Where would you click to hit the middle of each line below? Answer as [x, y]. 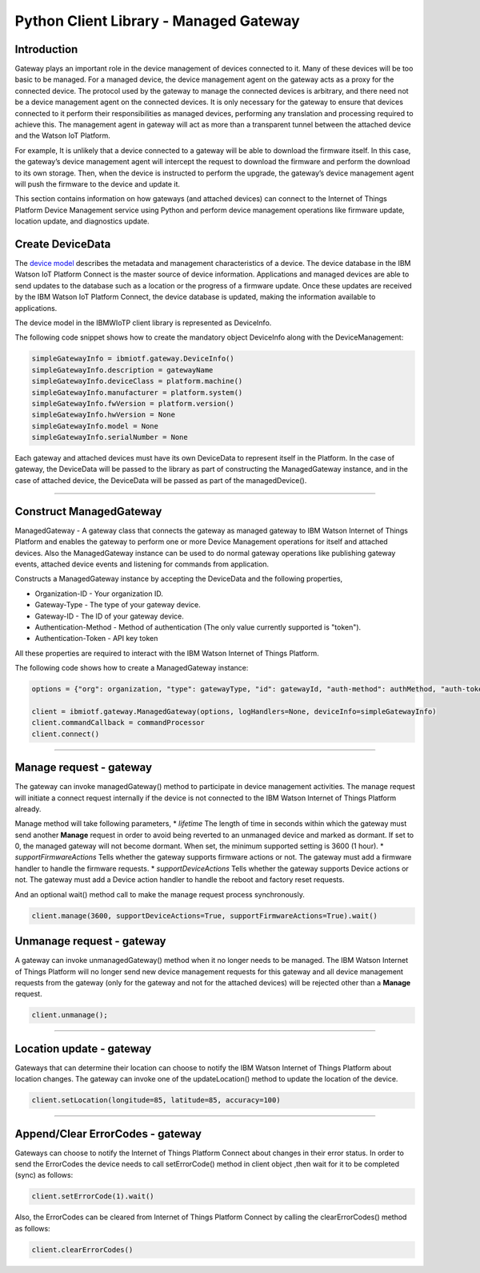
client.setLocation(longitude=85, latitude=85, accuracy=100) [156, 1100]
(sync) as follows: [44, 1175]
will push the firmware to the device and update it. [97, 183]
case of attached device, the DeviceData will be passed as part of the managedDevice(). [161, 480]
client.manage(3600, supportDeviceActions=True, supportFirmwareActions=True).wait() [204, 916]
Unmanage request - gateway [90, 941]
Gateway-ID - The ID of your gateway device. [109, 616]
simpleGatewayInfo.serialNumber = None [110, 437]
